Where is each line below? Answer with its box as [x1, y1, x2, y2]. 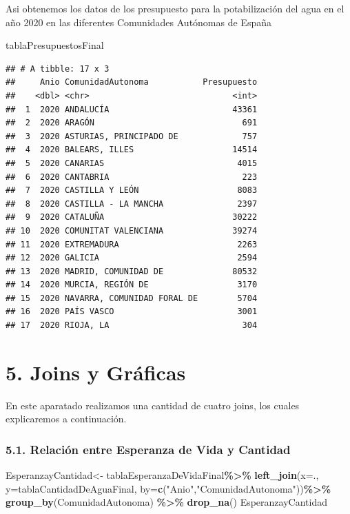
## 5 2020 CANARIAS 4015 [6, 158, 258, 168]
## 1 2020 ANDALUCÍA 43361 [6, 104, 258, 114]
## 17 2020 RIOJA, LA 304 [6, 320, 258, 331]
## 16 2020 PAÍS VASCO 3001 [6, 307, 258, 317]
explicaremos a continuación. [6, 411, 127, 426]
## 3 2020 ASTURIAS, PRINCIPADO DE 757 [6, 131, 258, 141]
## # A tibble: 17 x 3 [6, 63, 110, 74]
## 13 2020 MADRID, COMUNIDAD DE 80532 [6, 266, 258, 276]
